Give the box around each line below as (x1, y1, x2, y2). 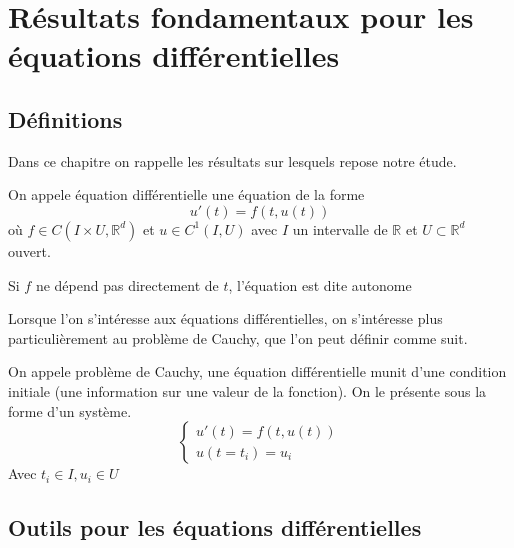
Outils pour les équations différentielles (8, 512, 422, 543)
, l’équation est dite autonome (228, 274, 412, 295)
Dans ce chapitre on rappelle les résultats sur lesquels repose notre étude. (8, 150, 457, 171)
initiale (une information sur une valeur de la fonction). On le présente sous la (8, 380, 487, 401)
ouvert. (8, 240, 51, 261)
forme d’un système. (8, 400, 132, 421)
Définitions (8, 103, 123, 134)
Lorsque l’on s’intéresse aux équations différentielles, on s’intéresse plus (8, 308, 443, 329)
